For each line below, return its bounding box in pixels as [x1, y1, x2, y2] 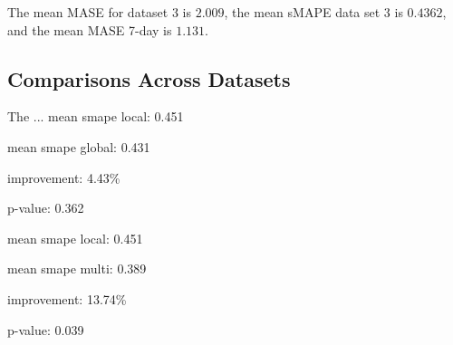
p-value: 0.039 [7, 320, 84, 339]
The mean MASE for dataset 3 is [7, 3, 191, 21]
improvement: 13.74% [7, 289, 127, 308]
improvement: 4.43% [7, 168, 120, 187]
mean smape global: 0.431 [7, 137, 150, 156]
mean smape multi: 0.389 [7, 259, 147, 278]
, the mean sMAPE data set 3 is [224, 3, 403, 21]
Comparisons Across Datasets [7, 64, 291, 92]
